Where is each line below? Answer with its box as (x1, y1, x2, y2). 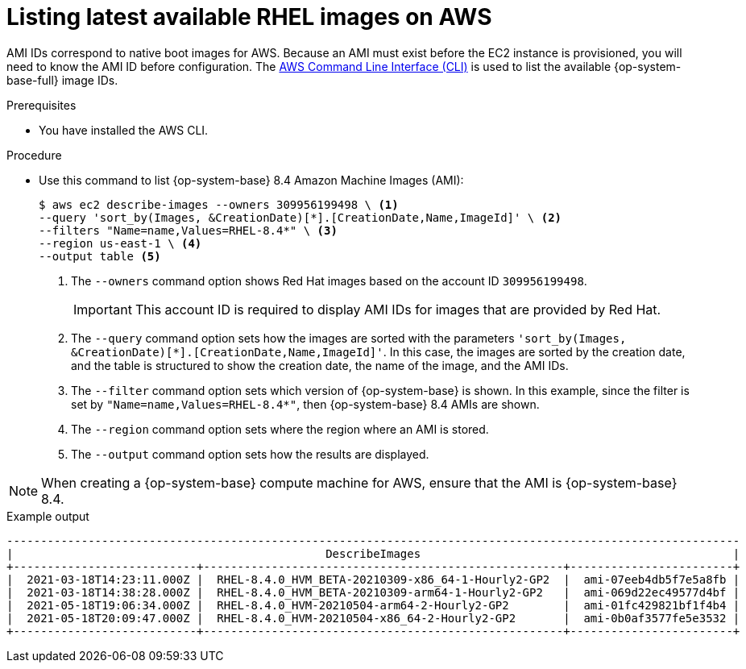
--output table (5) (39, 249, 161, 263)
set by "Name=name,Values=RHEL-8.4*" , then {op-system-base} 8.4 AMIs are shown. (71, 397, 540, 411)
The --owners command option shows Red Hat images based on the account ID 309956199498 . (71, 273, 587, 288)
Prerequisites (6, 98, 77, 112)
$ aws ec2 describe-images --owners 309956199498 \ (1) (39, 197, 399, 211)
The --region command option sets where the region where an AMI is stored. (71, 422, 489, 436)
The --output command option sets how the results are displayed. (71, 447, 429, 461)
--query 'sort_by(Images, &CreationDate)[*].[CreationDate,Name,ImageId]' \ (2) (39, 210, 562, 224)
